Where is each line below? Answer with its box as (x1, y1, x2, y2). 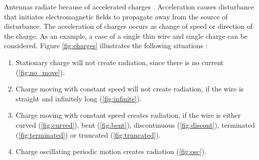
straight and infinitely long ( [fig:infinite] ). (15, 93, 142, 103)
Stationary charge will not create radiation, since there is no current (15, 57, 224, 67)
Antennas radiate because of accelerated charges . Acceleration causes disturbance (4, 1, 254, 11)
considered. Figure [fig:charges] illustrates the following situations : (4, 40, 208, 51)
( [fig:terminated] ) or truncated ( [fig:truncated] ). (15, 129, 161, 140)
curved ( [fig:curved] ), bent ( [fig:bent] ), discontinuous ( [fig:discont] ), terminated (15, 119, 255, 130)
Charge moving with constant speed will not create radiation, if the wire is (15, 83, 244, 94)
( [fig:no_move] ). (15, 67, 65, 77)
